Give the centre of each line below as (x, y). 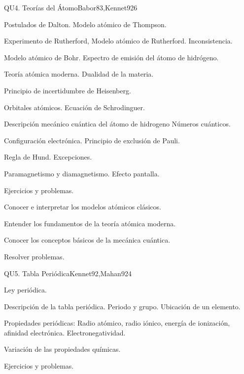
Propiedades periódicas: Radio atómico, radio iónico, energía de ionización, (117, 323)
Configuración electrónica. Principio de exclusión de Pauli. (92, 140)
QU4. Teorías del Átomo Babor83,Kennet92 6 (71, 7)
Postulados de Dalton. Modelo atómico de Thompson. (85, 24)
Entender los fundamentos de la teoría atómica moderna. (90, 223)
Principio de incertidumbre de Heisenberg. (68, 90)
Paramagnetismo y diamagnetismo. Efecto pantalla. (82, 173)
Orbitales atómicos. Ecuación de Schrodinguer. (74, 107)
